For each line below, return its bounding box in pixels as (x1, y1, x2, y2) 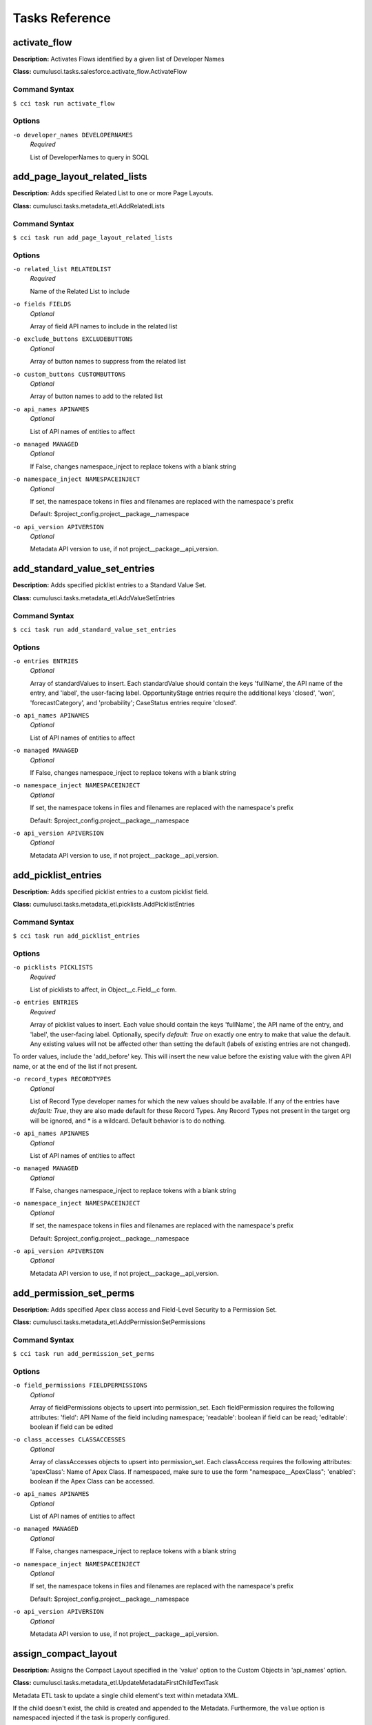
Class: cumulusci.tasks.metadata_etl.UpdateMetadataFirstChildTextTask (12, 1679, 219, 1687)
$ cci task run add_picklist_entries (12, 932, 141, 940)
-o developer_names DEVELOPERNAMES (12, 131, 134, 139)
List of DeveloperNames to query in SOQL (30, 152, 149, 161)
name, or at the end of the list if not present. (12, 1062, 138, 1070)
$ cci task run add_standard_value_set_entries (12, 625, 177, 633)
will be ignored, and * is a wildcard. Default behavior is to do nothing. (30, 1116, 227, 1125)
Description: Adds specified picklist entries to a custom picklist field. (12, 887, 209, 896)
